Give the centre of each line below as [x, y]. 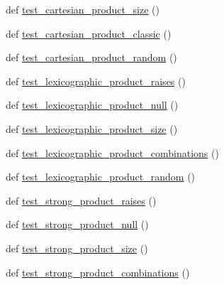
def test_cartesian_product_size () [83, 9]
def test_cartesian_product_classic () [89, 33]
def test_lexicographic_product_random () [101, 177]
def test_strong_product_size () [77, 248]
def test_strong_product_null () [77, 224]
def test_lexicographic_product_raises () [96, 81]
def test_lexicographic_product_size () [92, 128]
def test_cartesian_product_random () [91, 57]
